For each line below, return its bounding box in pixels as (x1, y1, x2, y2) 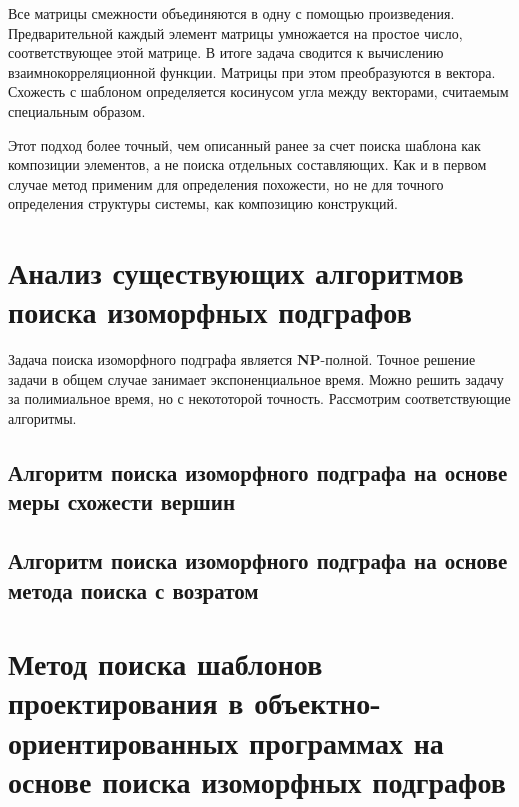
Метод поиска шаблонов (8, 643, 323, 684)
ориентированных (8, 721, 239, 762)
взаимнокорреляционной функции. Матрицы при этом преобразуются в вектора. (8, 61, 496, 82)
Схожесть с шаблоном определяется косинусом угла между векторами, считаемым (8, 81, 509, 102)
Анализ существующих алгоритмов (8, 252, 464, 293)
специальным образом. (8, 100, 146, 121)
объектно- (254, 682, 381, 723)
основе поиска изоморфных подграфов (8, 760, 506, 801)
